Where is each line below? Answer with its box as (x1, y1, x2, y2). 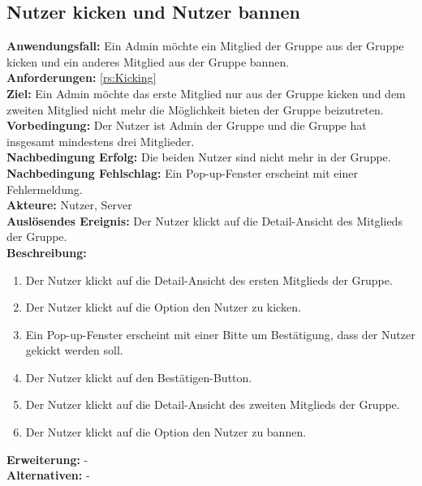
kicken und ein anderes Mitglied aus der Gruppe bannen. (6, 53, 290, 70)
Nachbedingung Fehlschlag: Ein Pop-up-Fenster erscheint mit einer (6, 164, 358, 181)
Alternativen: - (6, 467, 90, 484)
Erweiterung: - (6, 450, 88, 467)
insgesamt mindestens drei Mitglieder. (6, 132, 195, 149)
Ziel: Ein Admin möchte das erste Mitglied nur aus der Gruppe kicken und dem (6, 84, 406, 101)
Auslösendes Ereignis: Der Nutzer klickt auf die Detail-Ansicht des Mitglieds (6, 212, 403, 229)
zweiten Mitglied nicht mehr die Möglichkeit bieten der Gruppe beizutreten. (6, 101, 384, 118)
